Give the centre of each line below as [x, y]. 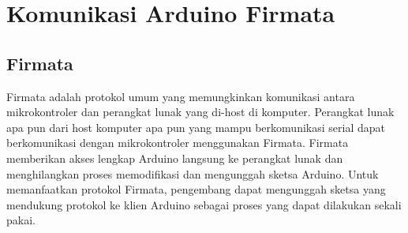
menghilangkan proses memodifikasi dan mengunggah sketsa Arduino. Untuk [193, 173]
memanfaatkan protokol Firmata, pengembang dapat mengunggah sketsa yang [196, 189]
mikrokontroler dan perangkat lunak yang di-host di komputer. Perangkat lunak [200, 112]
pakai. [21, 220]
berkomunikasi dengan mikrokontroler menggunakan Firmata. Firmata [178, 143]
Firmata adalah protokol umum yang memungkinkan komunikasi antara [181, 96]
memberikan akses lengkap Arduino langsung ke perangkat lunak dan [175, 158]
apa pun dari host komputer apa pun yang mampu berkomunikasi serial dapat [196, 127]
